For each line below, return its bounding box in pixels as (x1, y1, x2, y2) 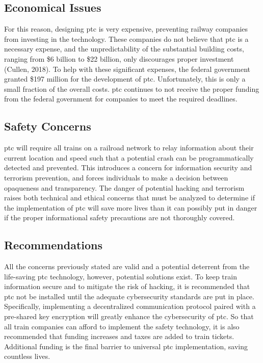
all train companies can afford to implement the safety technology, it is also (4, 321, 240, 331)
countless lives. (4, 351, 50, 361)
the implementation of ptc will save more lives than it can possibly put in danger (4, 202, 257, 213)
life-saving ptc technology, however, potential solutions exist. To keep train (4, 271, 237, 281)
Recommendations (4, 237, 102, 253)
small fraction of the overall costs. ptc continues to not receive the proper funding (4, 83, 259, 94)
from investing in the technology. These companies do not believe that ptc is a (4, 33, 249, 44)
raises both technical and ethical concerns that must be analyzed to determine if (4, 192, 255, 203)
